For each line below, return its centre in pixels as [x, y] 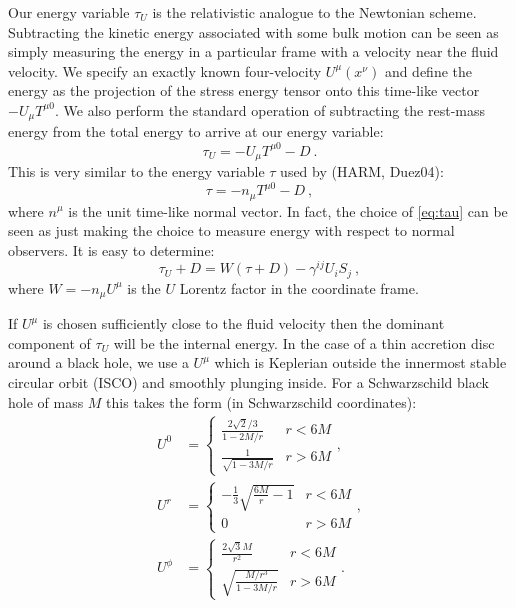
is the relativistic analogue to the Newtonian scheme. [314, 12]
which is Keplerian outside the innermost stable [360, 362]
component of [49, 342]
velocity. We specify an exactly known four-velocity [165, 70]
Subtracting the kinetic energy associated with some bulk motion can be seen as [253, 31]
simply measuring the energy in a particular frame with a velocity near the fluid [253, 51]
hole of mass [46, 401]
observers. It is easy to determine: [111, 249]
